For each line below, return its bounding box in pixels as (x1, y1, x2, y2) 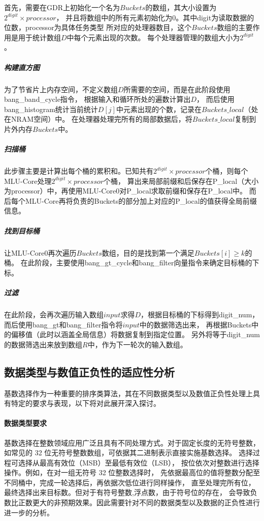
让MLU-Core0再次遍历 (4, 247, 77, 258)
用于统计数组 (18, 32, 61, 42)
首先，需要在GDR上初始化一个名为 (4, 2, 120, 12)
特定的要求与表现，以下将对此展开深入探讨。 (11, 398, 160, 408)
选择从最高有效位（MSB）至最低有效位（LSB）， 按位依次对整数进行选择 (18, 457, 259, 468)
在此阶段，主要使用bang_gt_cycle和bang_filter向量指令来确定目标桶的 (20, 257, 252, 268)
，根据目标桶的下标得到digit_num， (140, 309, 259, 319)
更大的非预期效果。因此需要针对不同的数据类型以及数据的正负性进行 (32, 497, 260, 508)
